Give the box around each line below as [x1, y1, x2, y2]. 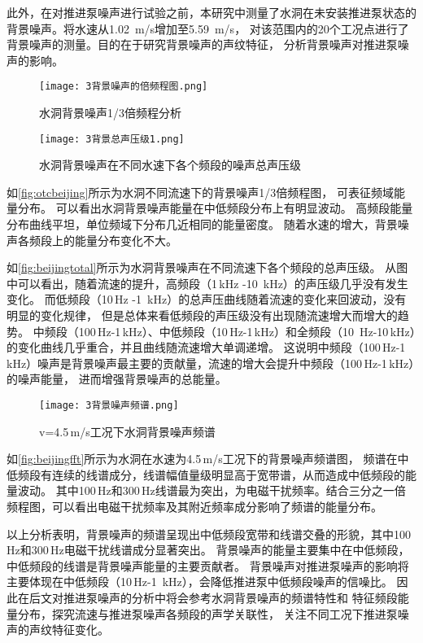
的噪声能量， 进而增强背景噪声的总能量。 [7, 370, 227, 387]
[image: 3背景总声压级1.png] [39, 133, 185, 145]
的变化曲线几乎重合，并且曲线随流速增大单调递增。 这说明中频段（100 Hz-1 [7, 339, 406, 356]
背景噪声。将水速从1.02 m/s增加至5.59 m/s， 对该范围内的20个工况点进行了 [7, 20, 409, 37]
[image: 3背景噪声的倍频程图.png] [39, 81, 208, 93]
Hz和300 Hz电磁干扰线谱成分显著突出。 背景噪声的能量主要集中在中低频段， [7, 541, 410, 558]
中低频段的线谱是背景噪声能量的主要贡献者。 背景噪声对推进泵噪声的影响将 [7, 557, 409, 574]
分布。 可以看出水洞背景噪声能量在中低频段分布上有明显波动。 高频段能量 [17, 199, 413, 217]
